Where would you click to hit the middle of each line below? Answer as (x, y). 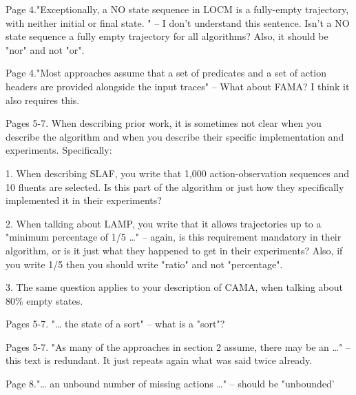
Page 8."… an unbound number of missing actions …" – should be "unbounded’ (170, 384)
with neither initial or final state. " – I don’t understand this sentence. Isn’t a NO (178, 22)
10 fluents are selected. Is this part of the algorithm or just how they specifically (175, 186)
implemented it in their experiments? (84, 200)
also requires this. (43, 100)
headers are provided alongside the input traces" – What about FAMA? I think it (178, 86)
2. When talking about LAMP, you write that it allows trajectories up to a (164, 223)
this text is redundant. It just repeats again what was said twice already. (159, 360)
